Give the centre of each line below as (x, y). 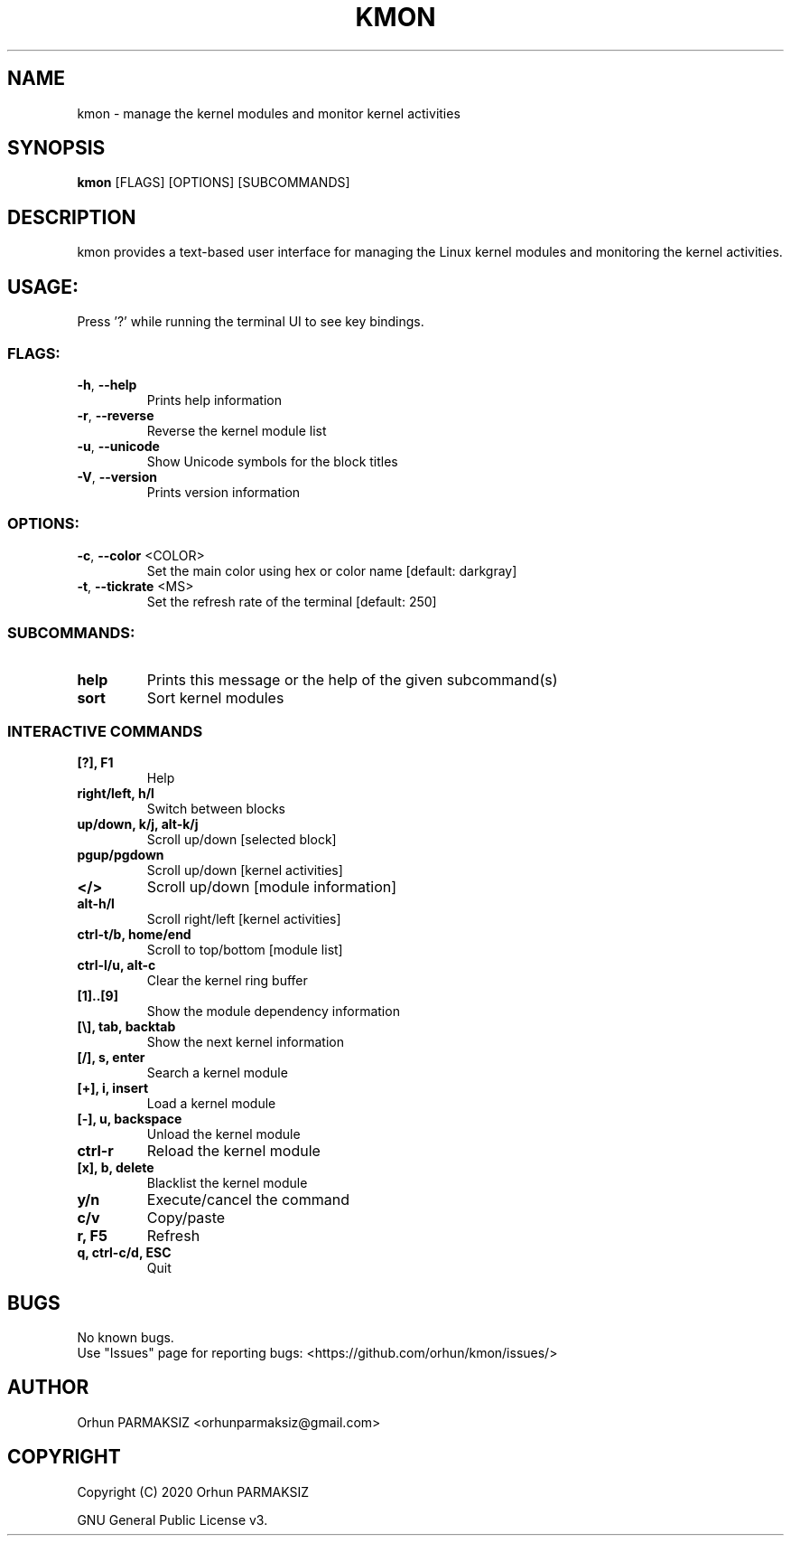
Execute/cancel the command (248, 1200)
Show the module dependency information (273, 1011)
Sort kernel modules (215, 698)
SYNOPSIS (56, 148)
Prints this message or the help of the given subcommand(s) (352, 680)
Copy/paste (186, 1218)
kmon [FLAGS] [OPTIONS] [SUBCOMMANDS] (214, 183)
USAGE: (43, 287)
